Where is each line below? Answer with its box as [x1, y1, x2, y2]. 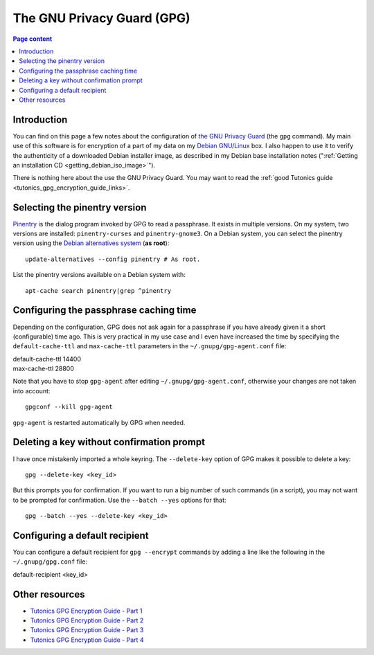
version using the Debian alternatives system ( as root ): [12, 239, 170, 247]
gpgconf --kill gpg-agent [25, 403, 114, 411]
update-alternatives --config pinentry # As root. [25, 255, 201, 263]
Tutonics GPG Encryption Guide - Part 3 [30, 626, 144, 634]
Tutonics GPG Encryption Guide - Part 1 [30, 607, 143, 615]
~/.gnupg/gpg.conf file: [12, 557, 88, 566]
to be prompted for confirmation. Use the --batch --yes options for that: [12, 496, 226, 504]
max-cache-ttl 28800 [12, 364, 74, 373]
